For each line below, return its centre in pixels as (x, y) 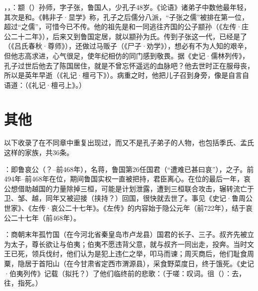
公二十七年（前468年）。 (42, 217)
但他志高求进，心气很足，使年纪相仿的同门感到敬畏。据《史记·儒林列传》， (127, 55)
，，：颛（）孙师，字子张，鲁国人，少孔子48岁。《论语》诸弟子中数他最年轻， (127, 7)
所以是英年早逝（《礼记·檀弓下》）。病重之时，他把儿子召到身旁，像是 (116, 75)
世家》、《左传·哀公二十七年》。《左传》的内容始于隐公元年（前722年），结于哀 (128, 208)
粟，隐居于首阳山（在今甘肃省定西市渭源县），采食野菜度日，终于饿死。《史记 (129, 263)
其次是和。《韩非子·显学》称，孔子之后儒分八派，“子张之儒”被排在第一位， (127, 17)
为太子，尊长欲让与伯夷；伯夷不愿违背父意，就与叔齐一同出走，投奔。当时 (126, 244)
